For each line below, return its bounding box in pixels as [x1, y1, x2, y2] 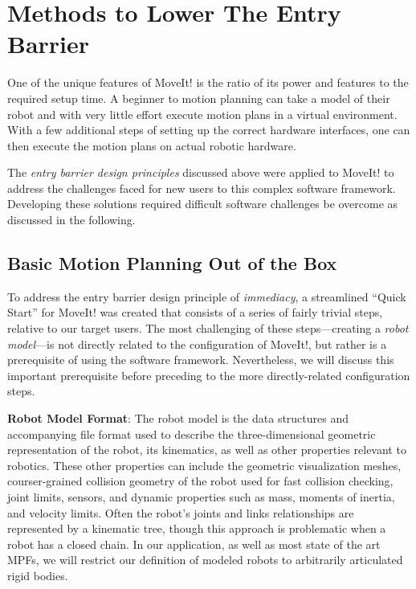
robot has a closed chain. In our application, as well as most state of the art [7, 535, 381, 552]
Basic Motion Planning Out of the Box [7, 251, 337, 276]
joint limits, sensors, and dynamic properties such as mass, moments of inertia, [7, 488, 395, 505]
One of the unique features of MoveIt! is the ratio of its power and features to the [7, 74, 409, 91]
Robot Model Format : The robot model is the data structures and [7, 410, 349, 427]
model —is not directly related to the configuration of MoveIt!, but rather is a [7, 335, 387, 352]
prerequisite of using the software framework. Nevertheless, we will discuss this [7, 351, 394, 368]
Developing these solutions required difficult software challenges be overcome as [7, 195, 398, 212]
